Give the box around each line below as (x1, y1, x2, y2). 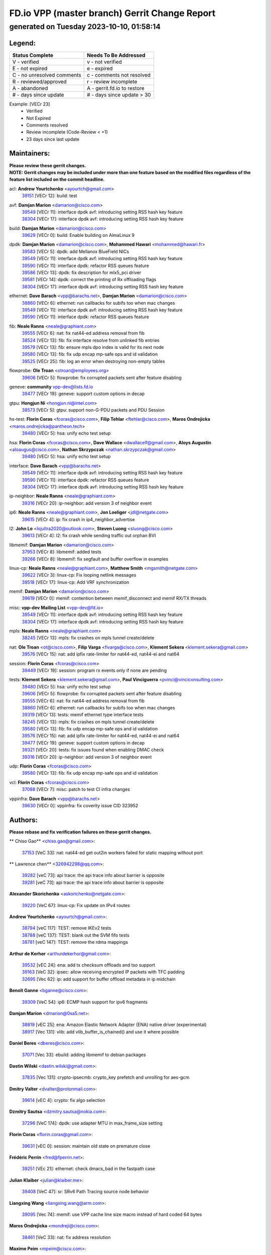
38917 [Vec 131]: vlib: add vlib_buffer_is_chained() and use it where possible (22, 1029, 179, 1035)
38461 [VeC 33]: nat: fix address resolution (22, 1234, 111, 1240)
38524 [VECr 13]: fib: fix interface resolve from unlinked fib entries (22, 337, 160, 343)
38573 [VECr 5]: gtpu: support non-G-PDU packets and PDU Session (22, 407, 165, 413)
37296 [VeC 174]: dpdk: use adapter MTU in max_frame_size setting (22, 1120, 163, 1126)
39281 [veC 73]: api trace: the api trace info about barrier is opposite (22, 879, 164, 886)
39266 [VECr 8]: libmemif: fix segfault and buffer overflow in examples (22, 556, 169, 562)
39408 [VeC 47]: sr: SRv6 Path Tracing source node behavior (22, 1189, 149, 1195)
